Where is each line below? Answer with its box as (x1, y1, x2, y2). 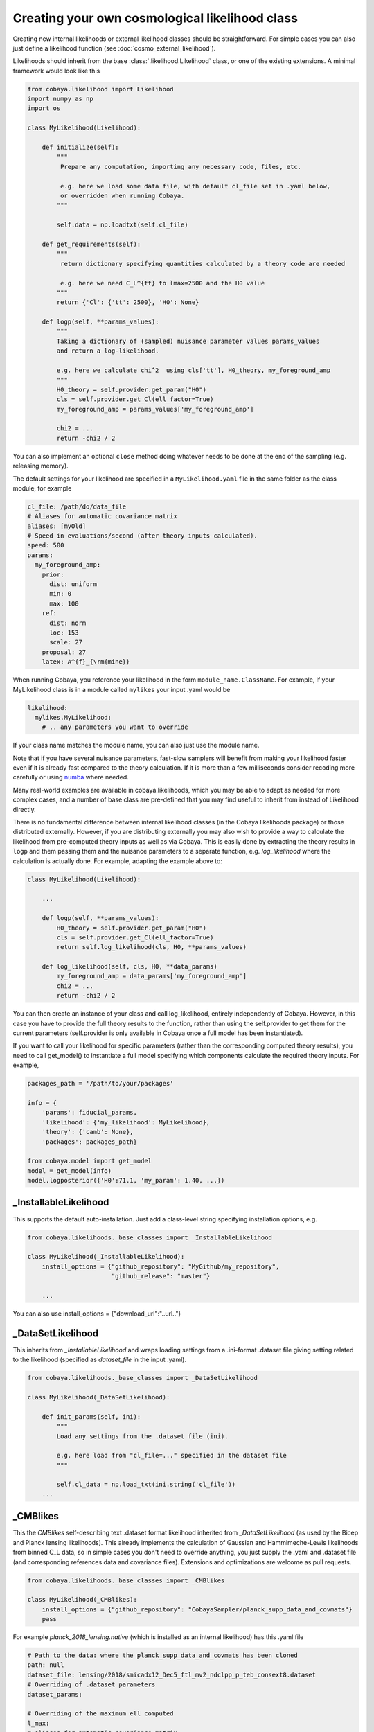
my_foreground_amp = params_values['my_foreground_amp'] (56, 405, 254, 413)
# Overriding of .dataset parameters (27, 1681, 156, 1688)
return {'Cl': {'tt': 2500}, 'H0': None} (56, 299, 199, 306)
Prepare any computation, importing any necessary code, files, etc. (60, 163, 301, 170)
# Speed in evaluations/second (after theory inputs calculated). (27, 532, 258, 540)
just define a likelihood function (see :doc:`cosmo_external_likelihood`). (12, 44, 216, 52)
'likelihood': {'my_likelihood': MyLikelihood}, (42, 1118, 211, 1126)
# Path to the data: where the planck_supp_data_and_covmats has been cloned (27, 1652, 298, 1659)
